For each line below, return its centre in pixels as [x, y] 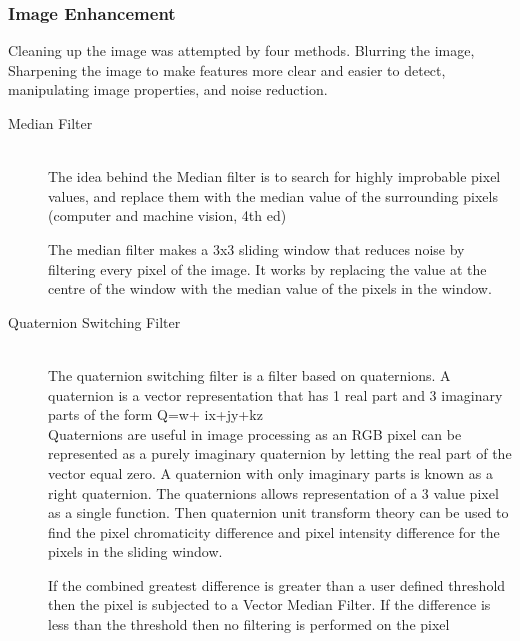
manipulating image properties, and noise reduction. [168, 89]
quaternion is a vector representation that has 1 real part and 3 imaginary [275, 394]
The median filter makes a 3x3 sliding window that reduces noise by [256, 248]
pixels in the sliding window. [135, 551]
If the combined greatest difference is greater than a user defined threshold [277, 584]
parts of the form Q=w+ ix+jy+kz [155, 414]
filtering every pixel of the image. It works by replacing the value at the [267, 268]
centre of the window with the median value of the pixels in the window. [270, 288]
